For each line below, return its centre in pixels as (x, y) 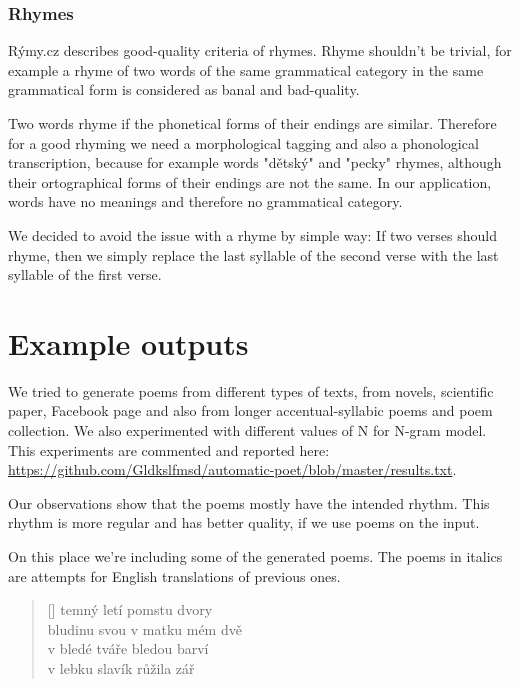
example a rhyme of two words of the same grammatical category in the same (246, 69)
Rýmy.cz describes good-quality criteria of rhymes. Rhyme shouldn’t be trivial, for (260, 50)
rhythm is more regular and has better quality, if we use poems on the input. (244, 522)
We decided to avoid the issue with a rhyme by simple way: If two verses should (252, 234)
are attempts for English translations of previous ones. (174, 575)
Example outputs (128, 342)
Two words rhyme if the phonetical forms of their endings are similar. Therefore (252, 123)
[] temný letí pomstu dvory (130, 609)
